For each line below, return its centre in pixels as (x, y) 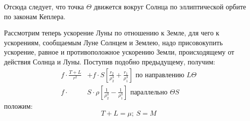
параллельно (149, 92)
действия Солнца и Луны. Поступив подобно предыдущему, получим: (110, 61)
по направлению (160, 75)
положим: (18, 106)
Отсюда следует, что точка (44, 6)
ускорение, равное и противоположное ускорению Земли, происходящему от (119, 52)
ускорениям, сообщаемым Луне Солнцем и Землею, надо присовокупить (113, 42)
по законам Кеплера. (35, 16)
